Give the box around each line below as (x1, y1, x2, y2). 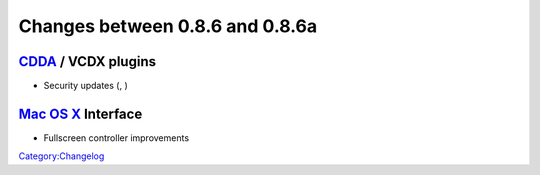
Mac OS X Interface (18, 105, 143, 122)
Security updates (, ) (43, 80, 129, 92)
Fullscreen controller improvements (43, 131, 190, 144)
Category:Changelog (18, 150, 105, 162)
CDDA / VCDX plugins (18, 53, 157, 70)
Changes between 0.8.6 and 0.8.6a (18, 15, 318, 37)
